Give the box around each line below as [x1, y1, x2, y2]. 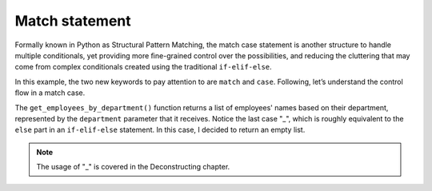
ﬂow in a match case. [14, 88, 86, 97]
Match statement [14, 12, 131, 30]
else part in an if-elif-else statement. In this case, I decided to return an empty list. [14, 125, 306, 135]
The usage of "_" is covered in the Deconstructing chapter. [36, 162, 230, 172]
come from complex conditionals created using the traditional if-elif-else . [14, 62, 272, 72]
